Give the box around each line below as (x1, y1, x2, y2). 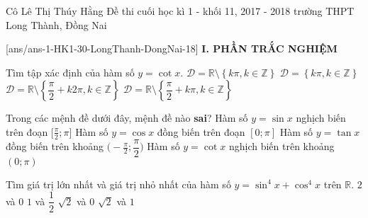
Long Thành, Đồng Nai (6, 17, 107, 32)
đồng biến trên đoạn (157, 124, 245, 139)
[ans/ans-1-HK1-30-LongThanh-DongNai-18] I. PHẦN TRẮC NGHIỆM (6, 41, 338, 56)
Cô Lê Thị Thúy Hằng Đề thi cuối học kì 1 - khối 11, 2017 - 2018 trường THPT (6, 4, 355, 18)
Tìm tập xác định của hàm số (6, 64, 135, 79)
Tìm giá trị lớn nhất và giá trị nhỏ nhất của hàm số (6, 176, 231, 191)
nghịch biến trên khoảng (228, 139, 335, 154)
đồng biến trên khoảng (6, 139, 104, 154)
